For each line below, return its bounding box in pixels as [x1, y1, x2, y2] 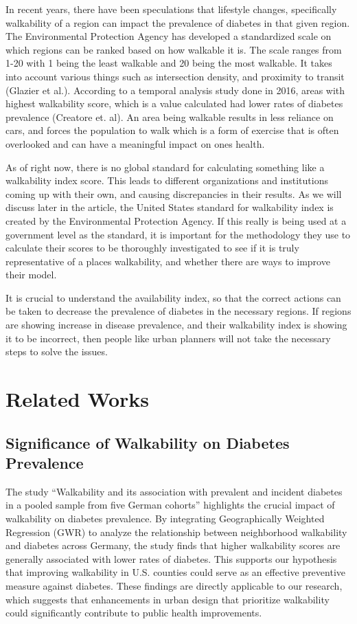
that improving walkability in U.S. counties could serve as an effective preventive [5, 565, 345, 579]
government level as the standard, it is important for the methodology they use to [5, 227, 351, 241]
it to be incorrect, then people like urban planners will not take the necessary [5, 331, 331, 345]
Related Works [5, 385, 150, 413]
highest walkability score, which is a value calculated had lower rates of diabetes [5, 96, 343, 111]
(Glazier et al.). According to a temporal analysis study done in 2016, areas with [5, 82, 345, 97]
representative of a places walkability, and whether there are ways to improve [5, 254, 330, 268]
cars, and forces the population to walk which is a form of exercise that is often [5, 123, 339, 137]
